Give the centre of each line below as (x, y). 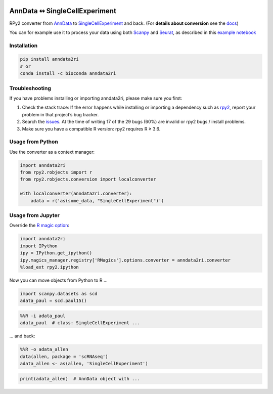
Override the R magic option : (39, 226)
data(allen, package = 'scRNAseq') (64, 356)
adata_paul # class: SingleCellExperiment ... (80, 323)
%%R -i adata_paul (43, 316)
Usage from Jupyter (35, 215)
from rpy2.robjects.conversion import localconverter (88, 179)
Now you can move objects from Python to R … (58, 280)
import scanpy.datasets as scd (59, 294)
